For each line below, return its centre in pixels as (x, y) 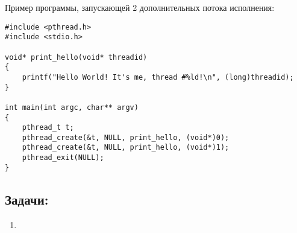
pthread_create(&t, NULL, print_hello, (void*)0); (126, 137)
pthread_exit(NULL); (63, 158)
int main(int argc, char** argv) (72, 107)
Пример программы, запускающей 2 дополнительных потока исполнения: (140, 7)
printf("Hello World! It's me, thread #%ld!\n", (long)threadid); (158, 77)
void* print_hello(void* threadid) (76, 57)
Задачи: (27, 199)
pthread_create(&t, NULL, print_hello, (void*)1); (126, 148)
